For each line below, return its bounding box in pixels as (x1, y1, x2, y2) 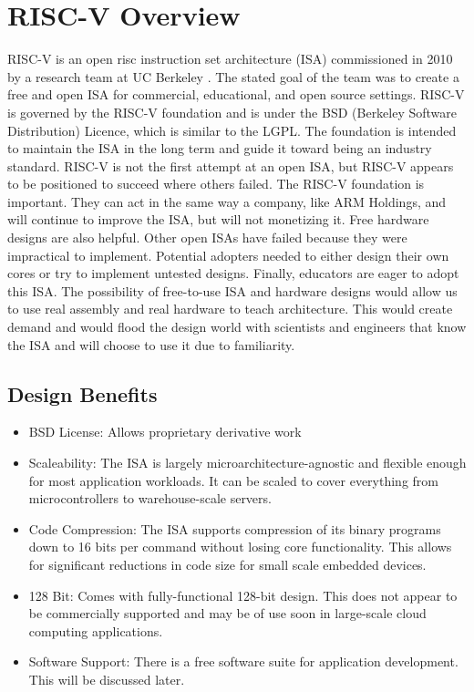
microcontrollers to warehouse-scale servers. (28, 489, 272, 508)
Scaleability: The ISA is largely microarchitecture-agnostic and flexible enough (28, 453, 467, 472)
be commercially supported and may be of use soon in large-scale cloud (28, 604, 427, 623)
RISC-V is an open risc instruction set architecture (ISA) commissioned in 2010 (7, 49, 453, 68)
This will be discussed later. (28, 669, 185, 688)
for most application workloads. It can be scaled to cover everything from (28, 470, 438, 490)
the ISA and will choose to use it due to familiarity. (7, 335, 295, 354)
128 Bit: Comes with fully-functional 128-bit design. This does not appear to (28, 585, 458, 604)
